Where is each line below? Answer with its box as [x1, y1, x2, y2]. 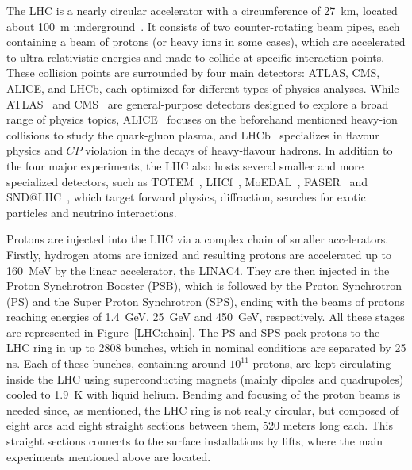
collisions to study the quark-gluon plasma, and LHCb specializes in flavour [6, 126, 379, 143]
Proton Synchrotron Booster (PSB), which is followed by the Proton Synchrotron [6, 277, 402, 294]
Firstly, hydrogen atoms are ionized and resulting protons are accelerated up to [6, 246, 391, 262]
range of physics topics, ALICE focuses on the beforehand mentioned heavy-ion [6, 111, 398, 128]
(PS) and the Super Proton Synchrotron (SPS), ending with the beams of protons [6, 292, 405, 309]
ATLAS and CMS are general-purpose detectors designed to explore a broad [6, 95, 389, 112]
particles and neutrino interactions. [6, 204, 177, 220]
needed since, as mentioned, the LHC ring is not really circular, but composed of [6, 401, 399, 418]
